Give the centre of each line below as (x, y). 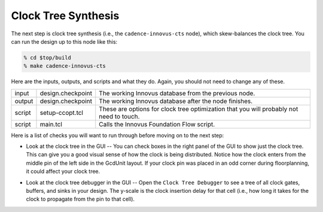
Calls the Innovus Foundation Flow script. (157, 124)
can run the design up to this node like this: (64, 41)
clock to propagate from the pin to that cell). (80, 199)
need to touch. (119, 116)
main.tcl (51, 124)
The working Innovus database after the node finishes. (176, 101)
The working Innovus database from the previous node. (177, 93)
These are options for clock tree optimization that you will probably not (199, 109)
